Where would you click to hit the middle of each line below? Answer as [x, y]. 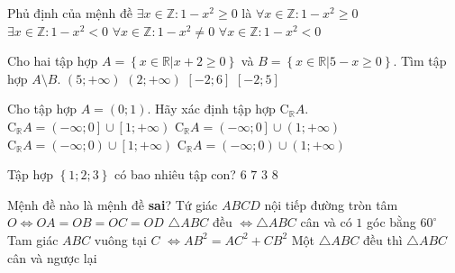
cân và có [326, 222]
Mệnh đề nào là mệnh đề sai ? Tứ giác [113, 204]
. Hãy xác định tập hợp [211, 109]
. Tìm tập [420, 61]
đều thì [383, 239]
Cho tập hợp [42, 109]
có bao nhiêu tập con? [175, 174]
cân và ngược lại [52, 257]
